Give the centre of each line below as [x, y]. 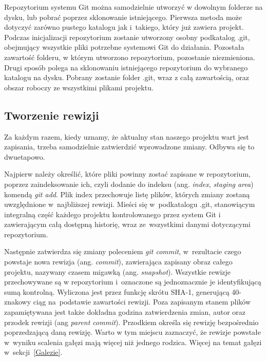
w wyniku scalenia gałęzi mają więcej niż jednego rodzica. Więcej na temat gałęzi [133, 342]
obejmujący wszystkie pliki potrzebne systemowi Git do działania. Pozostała [124, 47]
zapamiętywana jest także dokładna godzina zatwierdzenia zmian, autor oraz [125, 312]
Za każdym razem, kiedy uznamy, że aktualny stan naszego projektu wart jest [127, 136]
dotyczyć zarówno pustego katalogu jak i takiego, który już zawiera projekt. [124, 27]
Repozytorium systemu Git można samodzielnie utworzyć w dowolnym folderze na [133, 7]
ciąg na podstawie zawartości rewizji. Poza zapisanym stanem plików [142, 302]
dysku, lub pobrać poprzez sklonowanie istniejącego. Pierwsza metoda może [123, 17]
